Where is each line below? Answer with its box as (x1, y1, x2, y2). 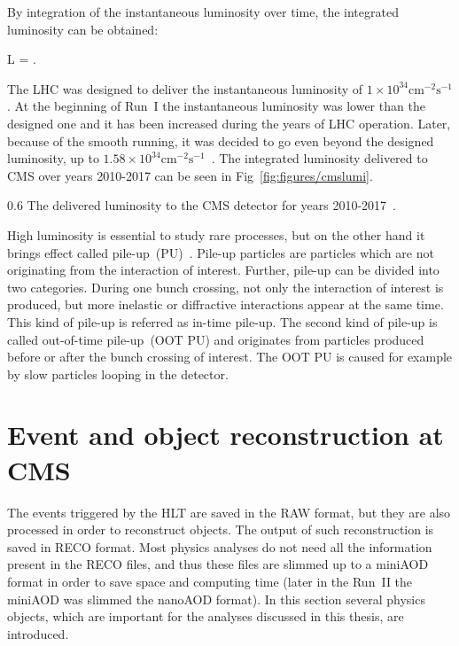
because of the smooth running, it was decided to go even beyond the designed (7, 131, 434, 150)
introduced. (7, 624, 69, 642)
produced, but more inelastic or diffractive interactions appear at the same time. (7, 295, 444, 314)
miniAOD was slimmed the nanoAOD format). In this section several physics (7, 589, 425, 608)
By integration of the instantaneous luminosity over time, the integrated (7, 3, 399, 20)
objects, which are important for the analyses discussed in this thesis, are (7, 607, 404, 626)
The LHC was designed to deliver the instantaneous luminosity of (7, 79, 363, 97)
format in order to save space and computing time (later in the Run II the (7, 572, 413, 590)
